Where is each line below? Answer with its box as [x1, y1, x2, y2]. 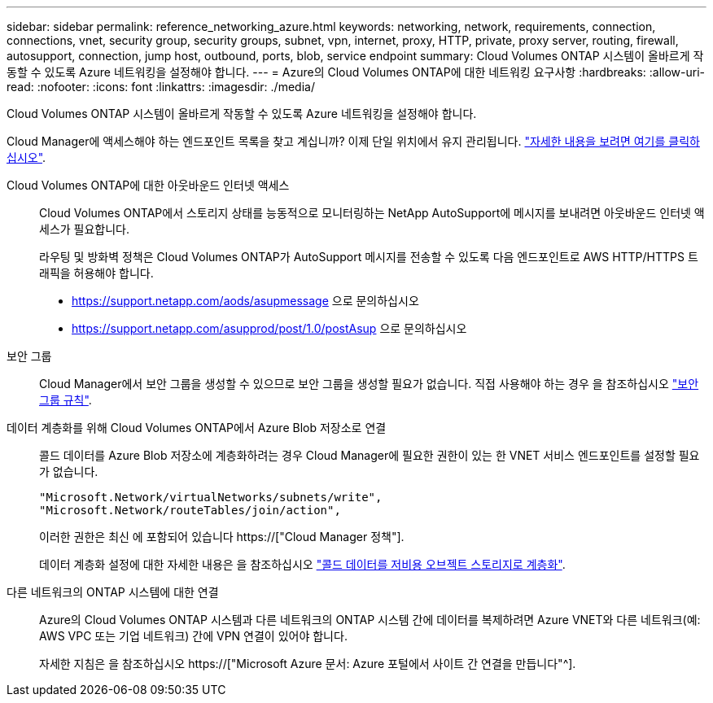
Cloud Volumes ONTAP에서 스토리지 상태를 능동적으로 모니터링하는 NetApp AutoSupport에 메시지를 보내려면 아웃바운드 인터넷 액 [39, 206, 705, 220]
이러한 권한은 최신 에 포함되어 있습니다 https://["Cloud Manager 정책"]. [39, 530, 405, 544]
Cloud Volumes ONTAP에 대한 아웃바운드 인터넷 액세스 [7, 178, 290, 192]
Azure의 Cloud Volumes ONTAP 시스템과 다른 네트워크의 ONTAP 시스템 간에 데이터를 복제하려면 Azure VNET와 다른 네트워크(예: [39, 613, 701, 627]
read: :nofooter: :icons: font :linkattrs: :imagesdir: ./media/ [7, 80, 315, 94]
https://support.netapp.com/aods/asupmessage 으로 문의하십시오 [72, 294, 419, 308]
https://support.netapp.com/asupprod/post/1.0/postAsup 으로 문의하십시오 [72, 321, 467, 335]
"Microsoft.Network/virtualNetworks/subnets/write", [39, 491, 383, 504]
